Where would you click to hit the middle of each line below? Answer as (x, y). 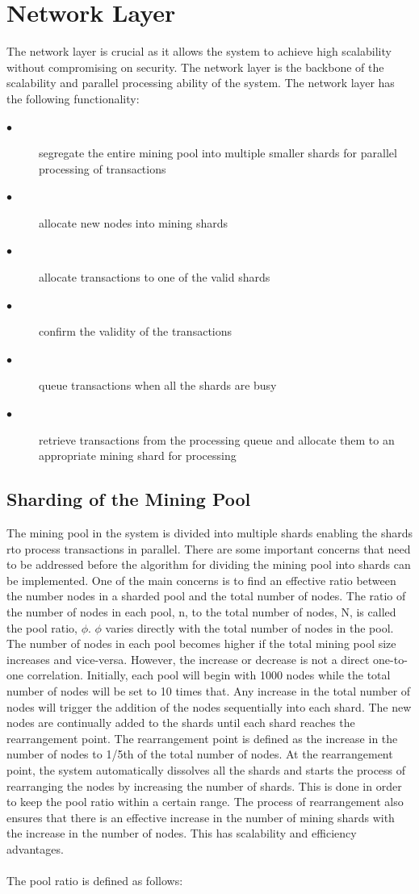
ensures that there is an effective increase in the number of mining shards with (201, 817)
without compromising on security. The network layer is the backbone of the (195, 67)
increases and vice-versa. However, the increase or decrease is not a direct (188, 659)
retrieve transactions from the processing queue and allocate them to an (217, 439)
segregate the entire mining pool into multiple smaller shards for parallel (218, 153)
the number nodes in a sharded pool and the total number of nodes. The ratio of (206, 596)
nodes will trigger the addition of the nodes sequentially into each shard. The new (209, 706)
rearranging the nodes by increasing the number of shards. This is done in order (204, 785)
